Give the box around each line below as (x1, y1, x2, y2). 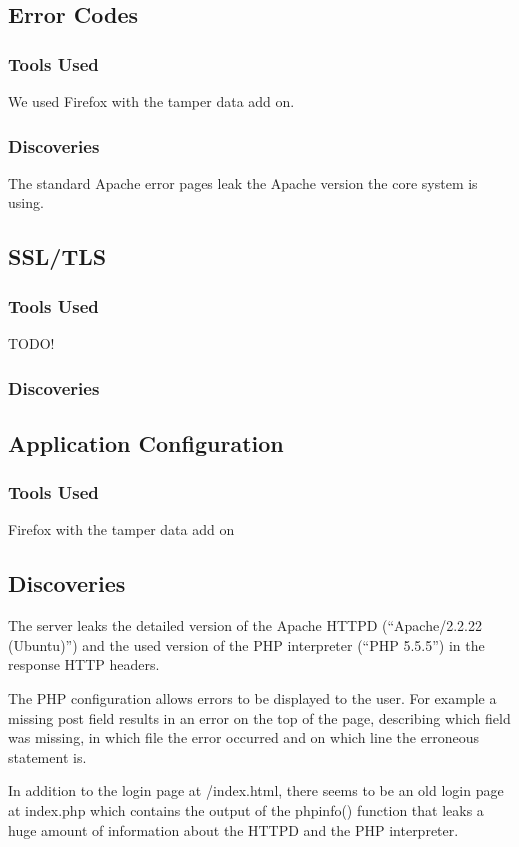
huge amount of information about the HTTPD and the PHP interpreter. (8, 819, 459, 840)
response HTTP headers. (8, 654, 160, 675)
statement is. (8, 746, 87, 767)
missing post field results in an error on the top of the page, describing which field (8, 707, 511, 728)
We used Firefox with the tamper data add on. (8, 91, 295, 111)
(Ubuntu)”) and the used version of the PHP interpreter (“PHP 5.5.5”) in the (8, 634, 485, 655)
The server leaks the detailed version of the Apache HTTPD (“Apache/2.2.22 (8, 615, 482, 636)
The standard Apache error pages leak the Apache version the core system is (8, 172, 478, 193)
